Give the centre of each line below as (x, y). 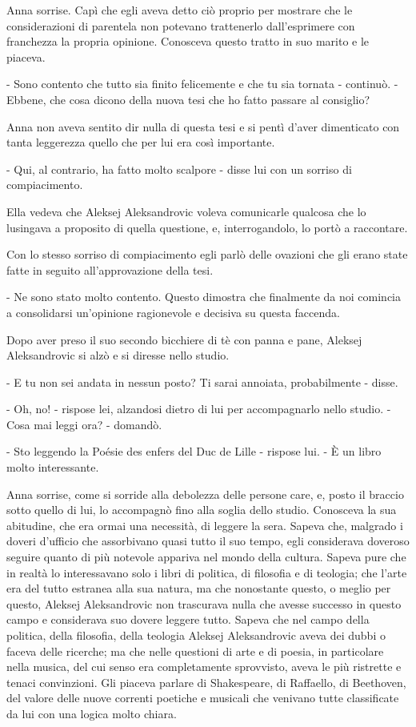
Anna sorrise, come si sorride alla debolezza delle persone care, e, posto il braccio (205, 494)
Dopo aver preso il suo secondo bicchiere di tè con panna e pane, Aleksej (184, 339)
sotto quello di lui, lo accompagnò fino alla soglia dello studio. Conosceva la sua (202, 510)
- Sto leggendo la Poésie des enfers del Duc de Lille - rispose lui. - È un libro (194, 451)
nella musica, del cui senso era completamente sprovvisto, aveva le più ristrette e (204, 667)
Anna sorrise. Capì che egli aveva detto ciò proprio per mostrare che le (180, 10)
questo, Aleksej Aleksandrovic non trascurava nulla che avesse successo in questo (204, 603)
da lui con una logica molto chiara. (92, 713)
